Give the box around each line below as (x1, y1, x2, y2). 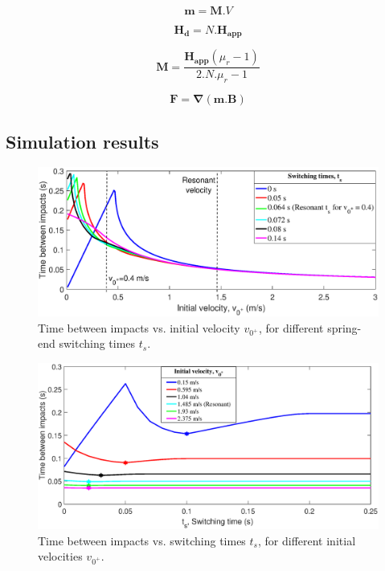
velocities (38, 548, 83, 565)
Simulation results (6, 128, 159, 153)
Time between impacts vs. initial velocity (38, 319, 240, 336)
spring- (327, 319, 362, 336)
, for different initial (257, 532, 356, 549)
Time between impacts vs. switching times (38, 532, 246, 549)
